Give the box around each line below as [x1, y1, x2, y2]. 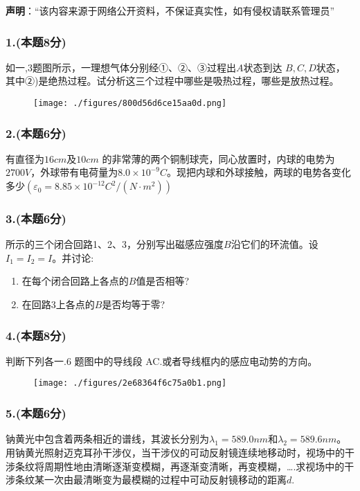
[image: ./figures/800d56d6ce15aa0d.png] [33, 98, 227, 108]
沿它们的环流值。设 [231, 237, 318, 251]
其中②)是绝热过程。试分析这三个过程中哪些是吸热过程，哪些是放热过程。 [6, 73, 339, 88]
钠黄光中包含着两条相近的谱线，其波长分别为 [6, 431, 209, 446]
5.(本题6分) [6, 404, 66, 422]
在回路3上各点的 [21, 297, 95, 312]
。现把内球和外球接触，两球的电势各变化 [166, 165, 351, 179]
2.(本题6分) [6, 124, 66, 141]
